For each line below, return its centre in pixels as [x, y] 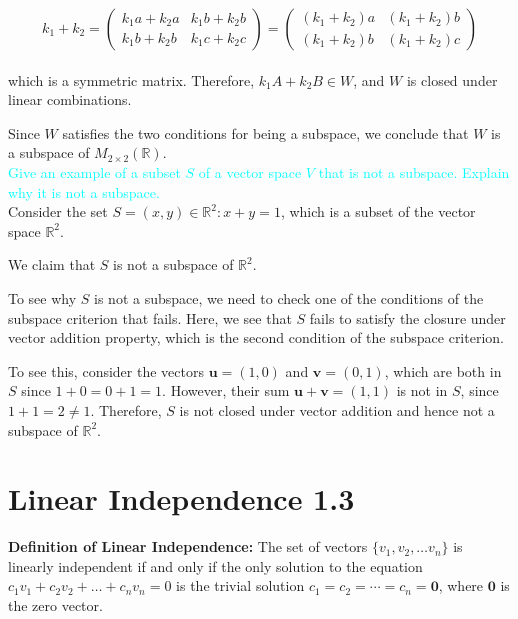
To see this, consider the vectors [106, 370]
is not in [422, 390]
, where [461, 585]
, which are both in [443, 370]
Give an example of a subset [94, 171]
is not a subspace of [173, 264]
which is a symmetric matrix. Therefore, [131, 79]
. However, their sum [226, 390]
